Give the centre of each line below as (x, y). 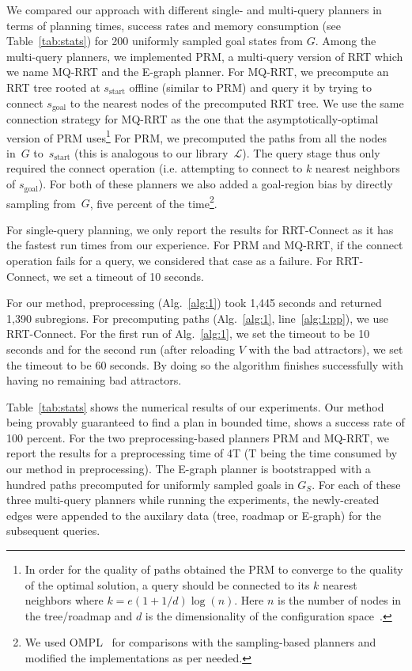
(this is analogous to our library (151, 152)
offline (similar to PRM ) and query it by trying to (250, 87)
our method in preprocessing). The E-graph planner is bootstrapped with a (189, 469)
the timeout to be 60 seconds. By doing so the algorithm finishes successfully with (205, 364)
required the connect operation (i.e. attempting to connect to (155, 168)
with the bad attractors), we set (326, 349)
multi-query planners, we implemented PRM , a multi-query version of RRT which (205, 56)
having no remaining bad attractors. (94, 380)
